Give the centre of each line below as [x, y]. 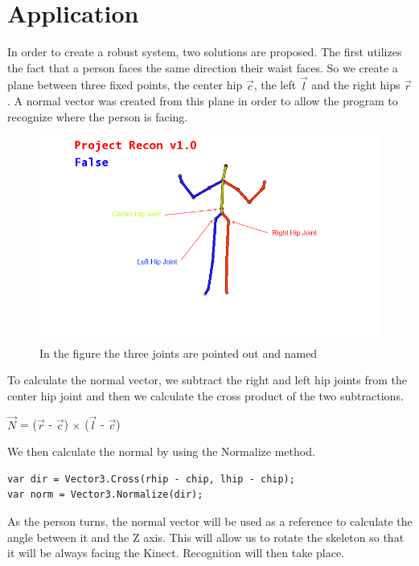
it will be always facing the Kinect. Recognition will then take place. [176, 553]
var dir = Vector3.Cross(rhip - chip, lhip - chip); [151, 479]
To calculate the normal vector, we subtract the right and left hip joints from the [207, 380]
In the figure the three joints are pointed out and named [179, 353]
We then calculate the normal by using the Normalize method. [161, 451]
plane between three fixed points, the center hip [125, 85]
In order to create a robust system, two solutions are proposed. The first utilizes [205, 52]
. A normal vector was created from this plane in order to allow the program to [203, 101]
